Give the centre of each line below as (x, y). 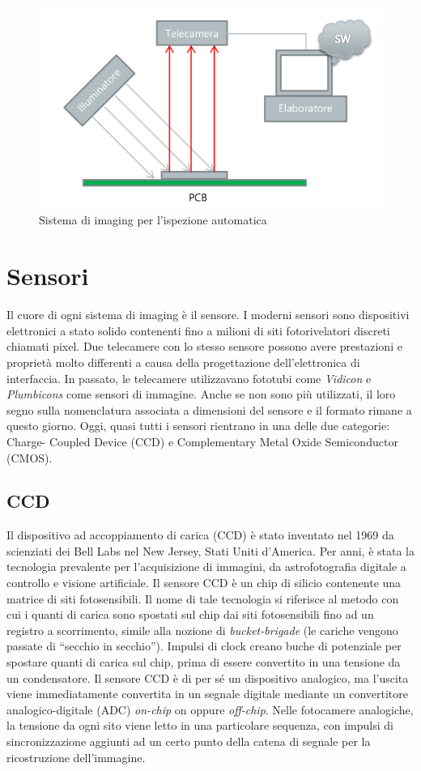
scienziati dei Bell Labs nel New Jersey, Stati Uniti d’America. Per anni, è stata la (210, 550)
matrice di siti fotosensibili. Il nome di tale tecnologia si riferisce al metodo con (203, 598)
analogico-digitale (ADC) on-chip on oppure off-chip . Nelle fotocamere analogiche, (210, 709)
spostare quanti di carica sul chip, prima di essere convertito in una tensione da (204, 662)
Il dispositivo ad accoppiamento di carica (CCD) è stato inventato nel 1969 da (200, 535)
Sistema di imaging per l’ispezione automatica (153, 220)
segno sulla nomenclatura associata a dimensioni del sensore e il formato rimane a (209, 409)
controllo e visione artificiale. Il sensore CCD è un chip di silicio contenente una (204, 583)
